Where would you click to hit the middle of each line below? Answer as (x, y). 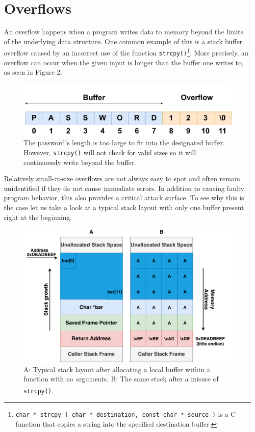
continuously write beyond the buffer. (80, 162)
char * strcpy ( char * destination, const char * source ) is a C (126, 414)
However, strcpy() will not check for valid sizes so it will (110, 152)
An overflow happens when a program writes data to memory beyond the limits (124, 32)
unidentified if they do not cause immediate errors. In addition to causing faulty (124, 188)
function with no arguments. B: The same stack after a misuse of (121, 379)
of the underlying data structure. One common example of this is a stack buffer (123, 41)
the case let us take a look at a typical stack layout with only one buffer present (124, 207)
